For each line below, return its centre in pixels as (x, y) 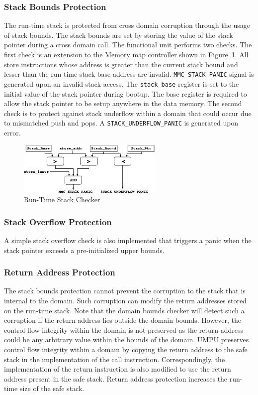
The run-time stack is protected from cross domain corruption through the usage (127, 25)
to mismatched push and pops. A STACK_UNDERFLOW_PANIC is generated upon (121, 123)
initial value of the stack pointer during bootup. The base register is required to (126, 93)
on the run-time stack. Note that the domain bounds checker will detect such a (124, 310)
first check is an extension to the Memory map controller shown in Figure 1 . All (126, 54)
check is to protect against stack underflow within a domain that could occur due (128, 113)
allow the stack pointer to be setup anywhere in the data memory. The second (123, 103)
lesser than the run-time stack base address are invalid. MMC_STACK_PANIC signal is (129, 74)
